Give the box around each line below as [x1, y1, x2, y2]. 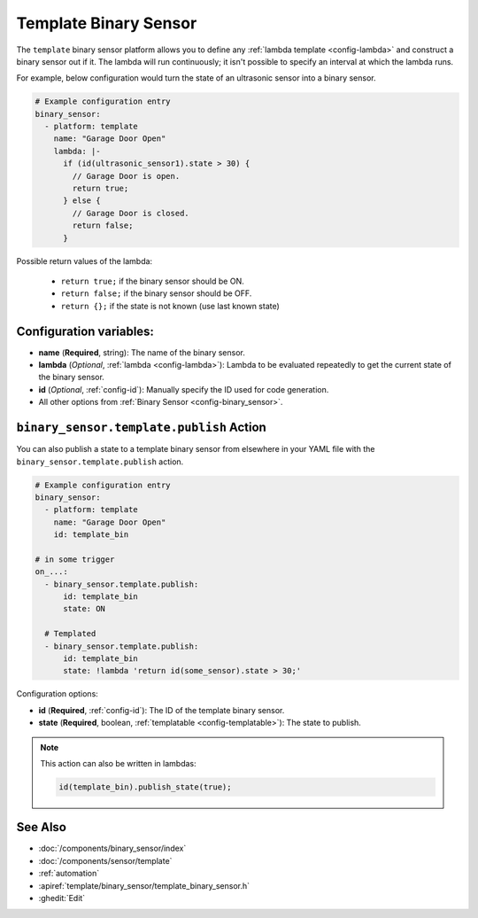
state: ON [63, 603, 106, 614]
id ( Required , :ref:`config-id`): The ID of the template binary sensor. [38, 704, 285, 715]
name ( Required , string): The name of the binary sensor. [38, 346, 245, 358]
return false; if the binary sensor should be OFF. [60, 288, 252, 299]
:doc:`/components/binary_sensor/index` [38, 843, 187, 854]
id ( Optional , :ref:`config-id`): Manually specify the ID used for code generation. [38, 384, 329, 394]
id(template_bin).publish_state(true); [58, 782, 232, 792]
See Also [16, 820, 66, 835]
